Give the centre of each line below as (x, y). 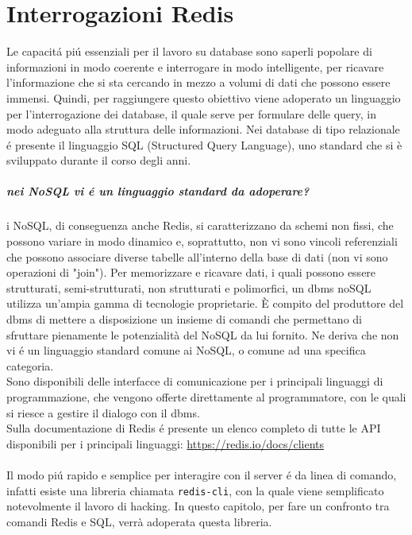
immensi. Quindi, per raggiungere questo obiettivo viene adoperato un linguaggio (204, 97)
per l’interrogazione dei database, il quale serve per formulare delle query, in (191, 113)
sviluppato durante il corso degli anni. (99, 160)
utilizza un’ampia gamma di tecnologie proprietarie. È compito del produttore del (205, 303)
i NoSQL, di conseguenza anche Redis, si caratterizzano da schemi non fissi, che (200, 225)
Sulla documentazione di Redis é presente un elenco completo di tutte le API (194, 428)
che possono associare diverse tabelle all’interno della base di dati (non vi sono (197, 256)
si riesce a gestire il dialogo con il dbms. (103, 412)
